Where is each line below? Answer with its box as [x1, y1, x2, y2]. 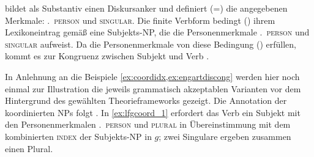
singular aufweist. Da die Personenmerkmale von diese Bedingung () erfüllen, [5, 37, 297, 50]
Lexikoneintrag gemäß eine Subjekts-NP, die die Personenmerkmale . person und [5, 26, 310, 38]
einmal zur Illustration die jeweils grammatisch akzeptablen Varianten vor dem [5, 82, 301, 95]
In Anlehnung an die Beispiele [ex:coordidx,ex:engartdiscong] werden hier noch [5, 70, 300, 82]
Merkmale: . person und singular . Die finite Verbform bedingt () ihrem [5, 13, 275, 26]
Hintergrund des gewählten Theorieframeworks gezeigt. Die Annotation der [5, 94, 287, 107]
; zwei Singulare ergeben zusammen [159, 130, 291, 142]
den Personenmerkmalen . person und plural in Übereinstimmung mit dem [5, 118, 291, 131]
